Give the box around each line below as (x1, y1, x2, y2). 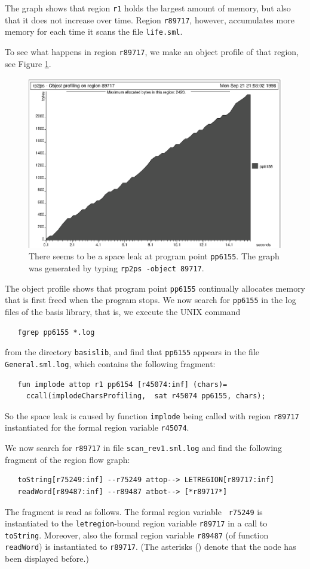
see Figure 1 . (5, 57, 51, 69)
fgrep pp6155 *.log (17, 328, 95, 337)
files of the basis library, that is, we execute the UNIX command (5, 305, 241, 318)
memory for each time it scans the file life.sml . (5, 25, 183, 38)
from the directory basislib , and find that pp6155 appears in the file (5, 346, 260, 358)
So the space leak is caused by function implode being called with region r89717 (5, 409, 299, 422)
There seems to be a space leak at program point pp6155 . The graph (29, 250, 280, 262)
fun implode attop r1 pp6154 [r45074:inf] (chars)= (17, 380, 228, 389)
